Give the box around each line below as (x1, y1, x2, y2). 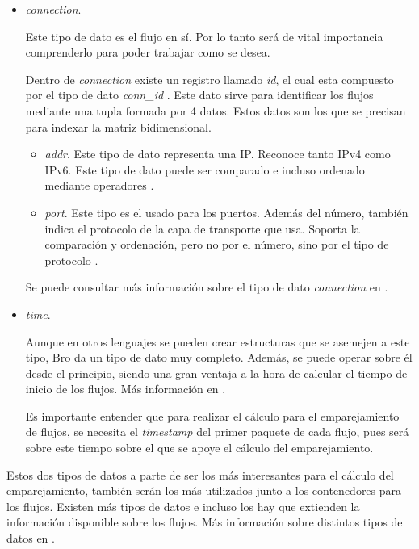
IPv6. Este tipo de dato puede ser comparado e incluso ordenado (44, 161, 365, 178)
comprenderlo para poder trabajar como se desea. (25, 44, 270, 61)
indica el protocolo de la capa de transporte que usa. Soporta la (44, 220, 360, 237)
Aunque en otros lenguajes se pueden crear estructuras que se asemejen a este (25, 333, 410, 350)
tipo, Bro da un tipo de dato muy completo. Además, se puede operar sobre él (25, 349, 413, 366)
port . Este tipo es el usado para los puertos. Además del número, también (44, 203, 409, 220)
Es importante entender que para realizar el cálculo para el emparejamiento (25, 407, 400, 424)
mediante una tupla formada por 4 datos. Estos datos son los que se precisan (25, 102, 406, 119)
